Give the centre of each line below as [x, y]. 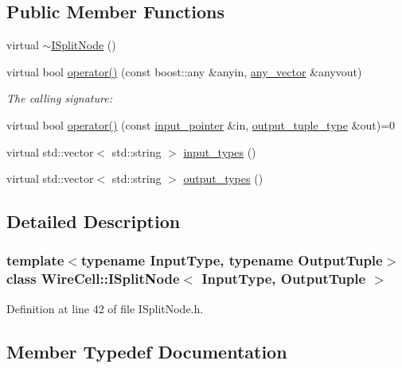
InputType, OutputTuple [284, 279]
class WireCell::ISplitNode [93, 279]
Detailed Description [94, 221]
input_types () [220, 151]
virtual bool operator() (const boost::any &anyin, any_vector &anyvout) [184, 71]
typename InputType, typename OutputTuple [232, 260]
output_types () [223, 178]
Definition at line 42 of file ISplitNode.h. [105, 308]
